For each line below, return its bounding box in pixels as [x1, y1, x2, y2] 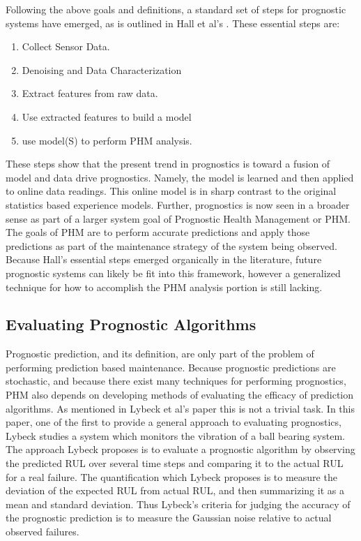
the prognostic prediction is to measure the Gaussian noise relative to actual [6, 510, 332, 525]
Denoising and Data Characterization [22, 62, 182, 77]
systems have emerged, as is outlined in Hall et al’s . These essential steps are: [6, 15, 340, 30]
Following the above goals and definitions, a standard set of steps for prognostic [6, 2, 346, 16]
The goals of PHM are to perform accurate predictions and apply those [6, 225, 310, 239]
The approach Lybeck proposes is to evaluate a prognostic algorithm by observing [6, 442, 355, 457]
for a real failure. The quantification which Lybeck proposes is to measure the [6, 469, 337, 484]
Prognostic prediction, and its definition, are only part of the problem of [6, 346, 314, 361]
